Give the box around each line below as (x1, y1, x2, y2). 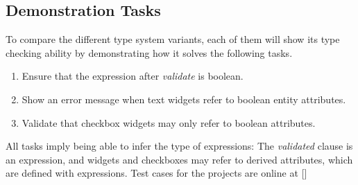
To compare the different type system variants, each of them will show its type (6, 32, 340, 46)
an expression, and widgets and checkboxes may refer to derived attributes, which (6, 152, 353, 166)
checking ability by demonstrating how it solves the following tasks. (6, 45, 293, 60)
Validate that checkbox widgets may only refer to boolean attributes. (22, 115, 316, 130)
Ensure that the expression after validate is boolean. (22, 69, 244, 83)
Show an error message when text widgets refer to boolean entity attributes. (22, 91, 346, 106)
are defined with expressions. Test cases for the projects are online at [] (6, 166, 307, 180)
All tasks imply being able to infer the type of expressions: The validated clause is (6, 139, 353, 153)
